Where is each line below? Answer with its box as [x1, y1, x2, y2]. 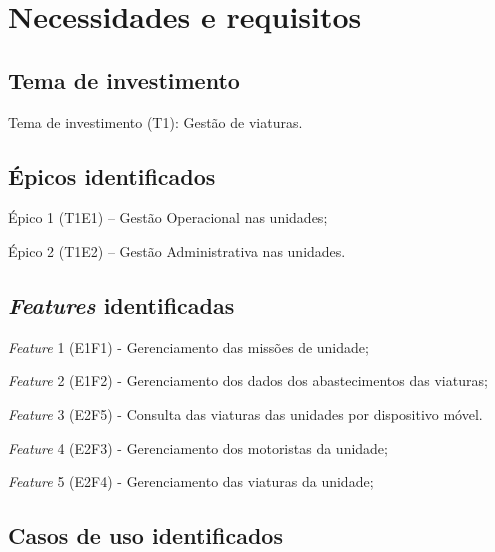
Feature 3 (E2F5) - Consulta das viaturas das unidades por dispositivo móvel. [8, 403, 483, 424]
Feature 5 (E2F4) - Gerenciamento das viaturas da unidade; [8, 471, 374, 492]
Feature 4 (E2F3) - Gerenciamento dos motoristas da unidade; [8, 437, 388, 458]
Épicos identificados [8, 160, 216, 191]
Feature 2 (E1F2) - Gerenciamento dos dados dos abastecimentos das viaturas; [8, 370, 488, 391]
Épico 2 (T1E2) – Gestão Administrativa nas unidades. [8, 240, 346, 261]
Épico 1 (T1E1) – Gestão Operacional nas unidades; [8, 207, 328, 228]
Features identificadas [8, 289, 235, 320]
